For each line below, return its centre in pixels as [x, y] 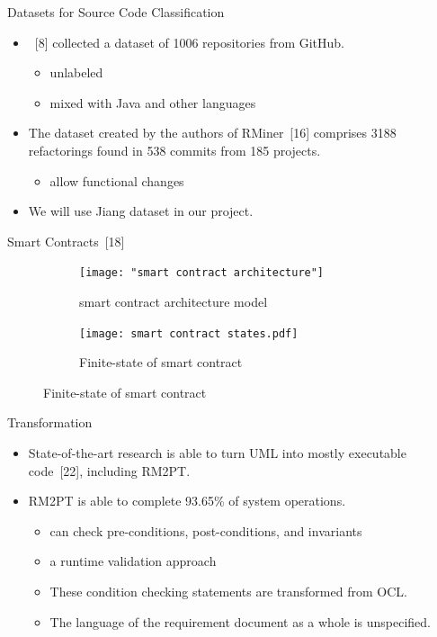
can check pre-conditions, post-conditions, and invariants [206, 530]
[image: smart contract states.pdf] [189, 333]
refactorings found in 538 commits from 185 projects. [174, 150]
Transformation [50, 422]
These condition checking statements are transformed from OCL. [228, 591]
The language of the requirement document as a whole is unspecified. [240, 621]
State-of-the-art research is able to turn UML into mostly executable [217, 453]
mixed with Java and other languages [153, 102]
